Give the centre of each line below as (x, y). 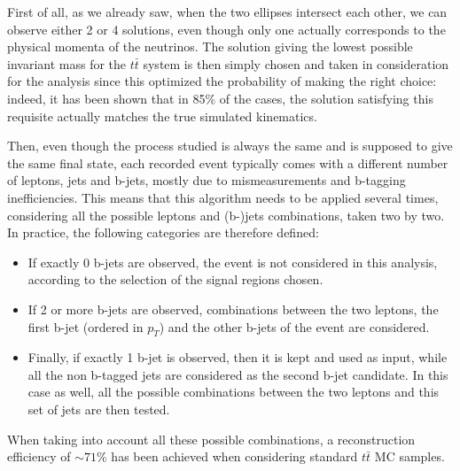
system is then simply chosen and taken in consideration (296, 63)
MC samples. (409, 456)
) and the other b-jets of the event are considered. (294, 326)
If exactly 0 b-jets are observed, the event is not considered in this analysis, (233, 262)
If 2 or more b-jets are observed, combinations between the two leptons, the (233, 309)
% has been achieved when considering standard (227, 456)
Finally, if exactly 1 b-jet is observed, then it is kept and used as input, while (238, 357)
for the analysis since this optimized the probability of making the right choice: (222, 81)
